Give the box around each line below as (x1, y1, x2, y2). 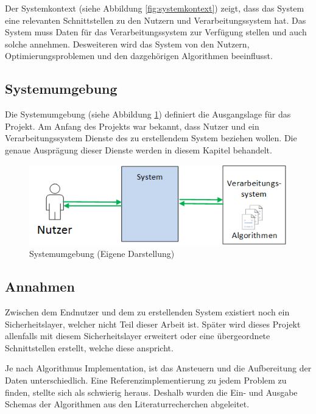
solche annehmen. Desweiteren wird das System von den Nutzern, (5, 37, 250, 50)
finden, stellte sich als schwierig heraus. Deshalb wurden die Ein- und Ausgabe (5, 385, 298, 398)
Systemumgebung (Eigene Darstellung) (29, 247, 175, 260)
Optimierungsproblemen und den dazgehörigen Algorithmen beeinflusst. (5, 49, 273, 62)
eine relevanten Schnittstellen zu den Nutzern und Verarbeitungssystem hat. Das (5, 13, 306, 26)
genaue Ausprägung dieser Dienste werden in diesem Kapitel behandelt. (5, 143, 272, 156)
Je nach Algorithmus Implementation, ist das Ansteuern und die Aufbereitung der (5, 362, 312, 374)
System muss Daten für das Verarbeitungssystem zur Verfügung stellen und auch (5, 26, 307, 38)
